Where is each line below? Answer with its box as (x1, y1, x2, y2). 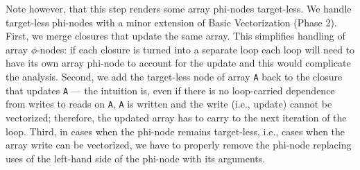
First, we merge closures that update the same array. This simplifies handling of (6, 28, 345, 43)
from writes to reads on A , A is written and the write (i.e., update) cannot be (6, 96, 332, 111)
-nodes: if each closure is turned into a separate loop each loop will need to (37, 42, 355, 56)
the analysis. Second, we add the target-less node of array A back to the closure (6, 69, 343, 83)
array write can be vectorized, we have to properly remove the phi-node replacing (6, 137, 352, 152)
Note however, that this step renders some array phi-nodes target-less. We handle (6, 1, 352, 15)
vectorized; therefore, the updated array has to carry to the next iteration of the (6, 110, 347, 124)
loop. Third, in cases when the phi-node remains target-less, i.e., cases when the (6, 124, 345, 138)
